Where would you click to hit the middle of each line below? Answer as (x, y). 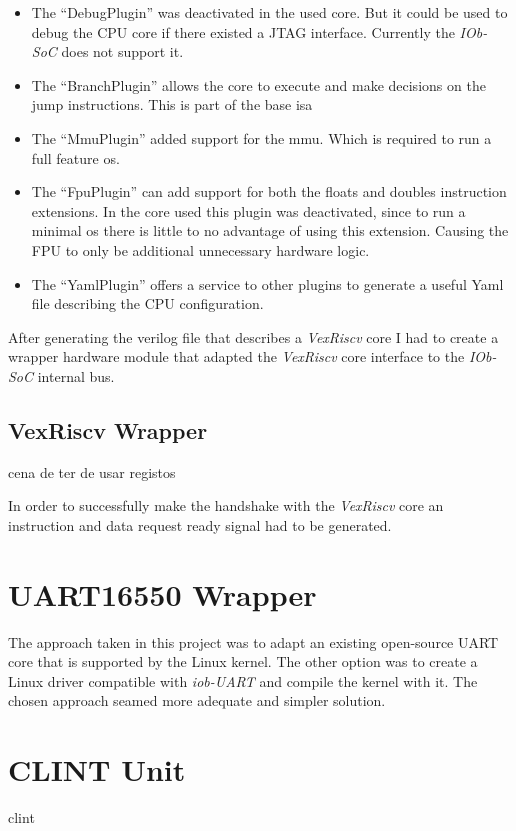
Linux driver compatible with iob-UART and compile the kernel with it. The (243, 680)
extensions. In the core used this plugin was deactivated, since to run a (248, 210)
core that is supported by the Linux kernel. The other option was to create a (243, 661)
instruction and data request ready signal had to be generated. (200, 524)
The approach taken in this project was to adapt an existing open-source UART (253, 641)
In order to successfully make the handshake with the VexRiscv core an (226, 505)
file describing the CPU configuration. (147, 303)
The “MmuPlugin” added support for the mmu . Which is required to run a (261, 137)
